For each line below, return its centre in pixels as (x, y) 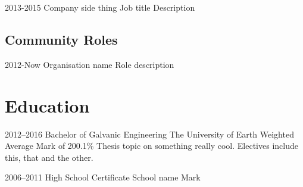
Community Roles (61, 39)
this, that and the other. (49, 157)
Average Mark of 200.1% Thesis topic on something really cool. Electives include (151, 146)
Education (47, 105)
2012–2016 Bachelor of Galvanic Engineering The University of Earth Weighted (149, 134)
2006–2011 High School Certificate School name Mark (103, 177)
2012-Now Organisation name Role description (90, 64)
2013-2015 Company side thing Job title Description (100, 7)
